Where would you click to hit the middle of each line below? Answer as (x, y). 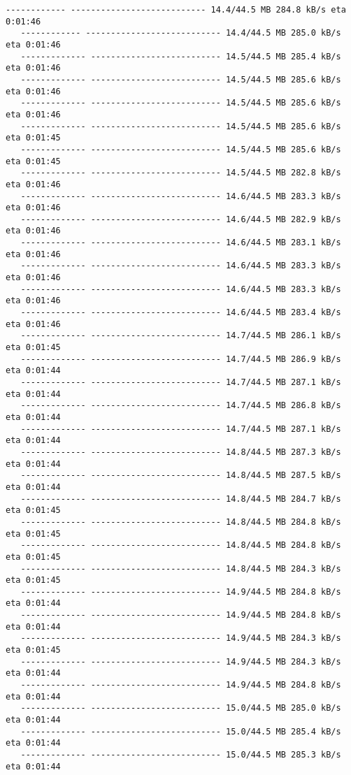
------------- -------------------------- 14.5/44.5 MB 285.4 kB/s (181, 56)
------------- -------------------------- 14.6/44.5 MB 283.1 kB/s (181, 243)
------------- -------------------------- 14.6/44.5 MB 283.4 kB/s (181, 313)
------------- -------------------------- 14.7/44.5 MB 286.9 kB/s (181, 359)
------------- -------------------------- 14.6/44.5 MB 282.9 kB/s (181, 219)
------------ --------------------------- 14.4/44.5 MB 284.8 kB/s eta (176, 10)
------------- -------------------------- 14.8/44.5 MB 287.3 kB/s (181, 452)
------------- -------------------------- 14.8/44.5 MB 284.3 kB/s (181, 568)
